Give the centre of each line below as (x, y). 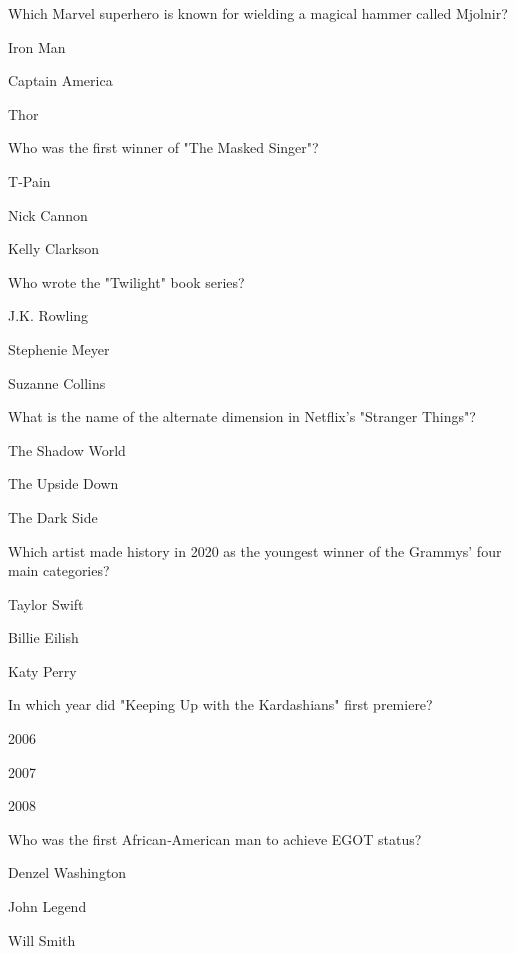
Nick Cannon (48, 214)
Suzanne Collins (57, 382)
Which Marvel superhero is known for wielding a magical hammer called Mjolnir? (258, 13)
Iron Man (37, 46)
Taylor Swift (46, 603)
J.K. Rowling (48, 315)
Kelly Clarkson (54, 248)
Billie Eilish (43, 637)
